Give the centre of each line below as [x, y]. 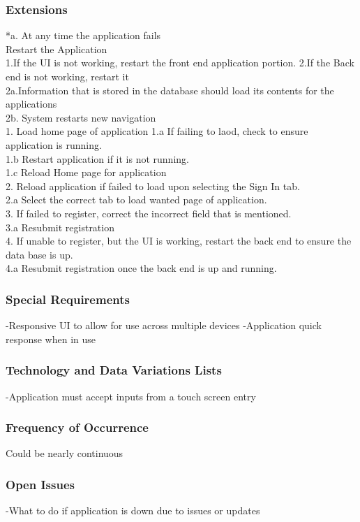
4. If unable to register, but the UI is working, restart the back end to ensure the [179, 241]
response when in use [51, 339]
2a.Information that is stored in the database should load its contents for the [170, 90]
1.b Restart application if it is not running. [97, 158]
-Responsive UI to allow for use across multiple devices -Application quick [164, 325]
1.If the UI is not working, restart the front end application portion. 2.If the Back [180, 63]
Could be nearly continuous [65, 453]
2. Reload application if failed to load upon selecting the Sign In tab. [153, 186]
